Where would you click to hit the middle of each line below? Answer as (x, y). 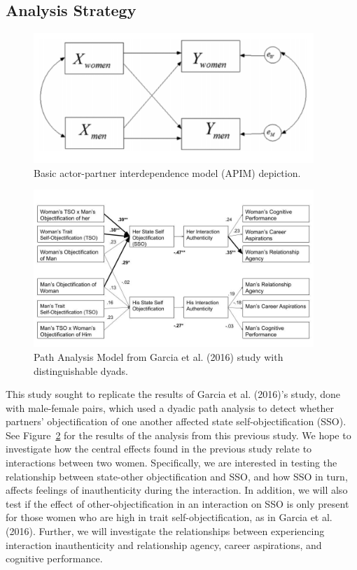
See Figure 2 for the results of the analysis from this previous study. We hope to (178, 435)
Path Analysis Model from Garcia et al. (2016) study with (159, 356)
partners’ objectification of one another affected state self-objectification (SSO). (176, 421)
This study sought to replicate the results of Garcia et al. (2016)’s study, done (173, 394)
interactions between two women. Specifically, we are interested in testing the (171, 463)
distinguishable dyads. (81, 370)
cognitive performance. (54, 558)
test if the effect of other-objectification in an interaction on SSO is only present (177, 503)
